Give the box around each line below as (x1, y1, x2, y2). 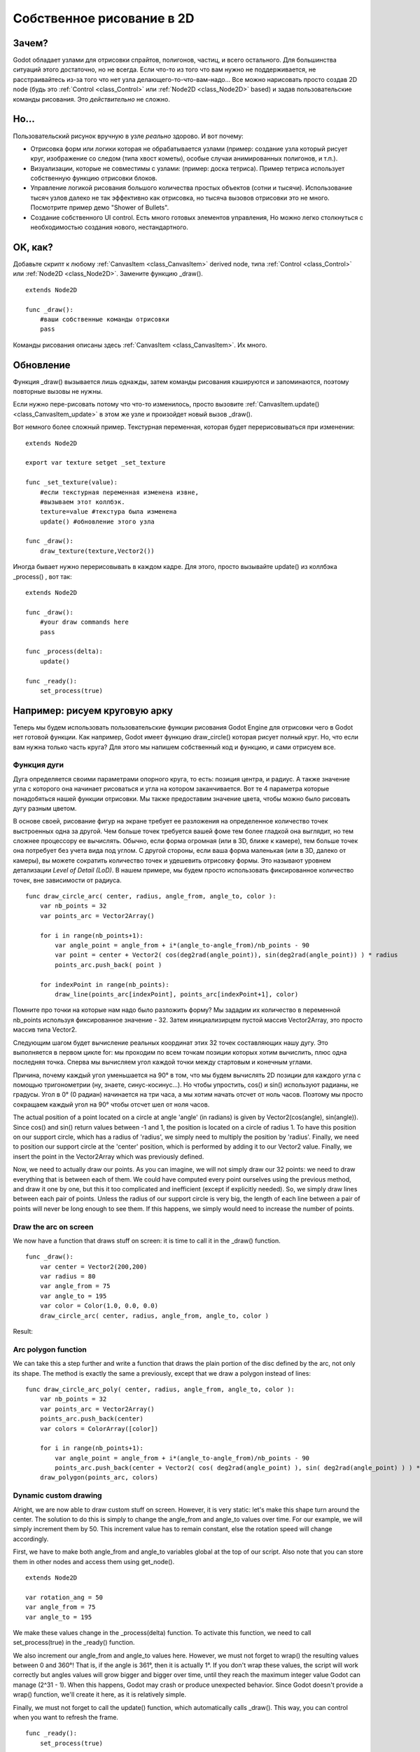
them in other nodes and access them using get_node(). (13, 1557, 175, 1566)
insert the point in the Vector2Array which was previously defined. (13, 1152, 204, 1161)
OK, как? (13, 241, 54, 253)
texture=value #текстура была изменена (39, 508, 177, 516)
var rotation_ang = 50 (25, 1593, 104, 1601)
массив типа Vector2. (13, 1025, 77, 1034)
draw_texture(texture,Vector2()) (39, 547, 155, 555)
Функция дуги (13, 760, 64, 770)
